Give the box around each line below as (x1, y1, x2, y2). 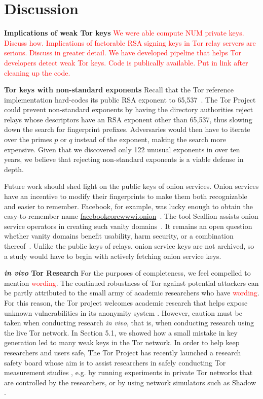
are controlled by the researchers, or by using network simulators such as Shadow (4, 377, 256, 387)
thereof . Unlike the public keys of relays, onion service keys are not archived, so (4, 241, 254, 251)
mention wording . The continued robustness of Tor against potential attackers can (4, 277, 259, 288)
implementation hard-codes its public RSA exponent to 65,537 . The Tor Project (4, 94, 256, 105)
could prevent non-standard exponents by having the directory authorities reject (4, 104, 253, 115)
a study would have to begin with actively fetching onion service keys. (4, 250, 221, 261)
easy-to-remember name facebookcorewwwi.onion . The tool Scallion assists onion (4, 211, 258, 221)
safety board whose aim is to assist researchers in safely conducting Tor (4, 357, 226, 368)
